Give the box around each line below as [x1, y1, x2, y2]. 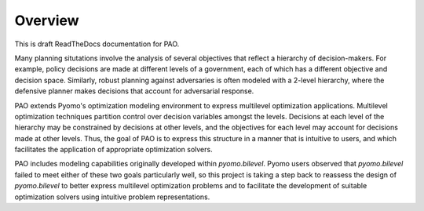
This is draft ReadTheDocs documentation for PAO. [14, 39, 180, 49]
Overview [14, 12, 79, 29]
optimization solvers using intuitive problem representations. [14, 192, 210, 202]
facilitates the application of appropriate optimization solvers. [14, 145, 213, 155]
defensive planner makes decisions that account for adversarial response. [14, 86, 254, 96]
